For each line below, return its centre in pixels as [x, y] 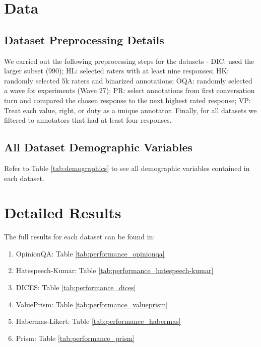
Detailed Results [63, 212]
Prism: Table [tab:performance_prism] [75, 338]
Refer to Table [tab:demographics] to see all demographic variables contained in [127, 168]
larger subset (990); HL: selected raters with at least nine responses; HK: [117, 71]
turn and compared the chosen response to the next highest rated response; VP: [127, 100]
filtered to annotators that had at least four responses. [88, 120]
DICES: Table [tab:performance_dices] [76, 287]
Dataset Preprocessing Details [84, 39]
